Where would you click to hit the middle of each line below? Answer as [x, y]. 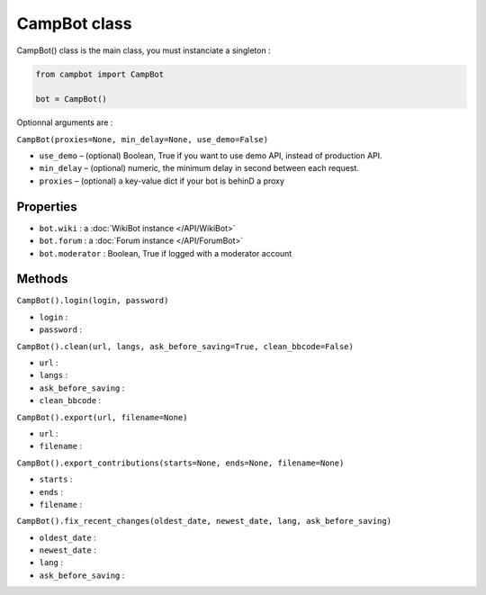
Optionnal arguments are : [65, 122]
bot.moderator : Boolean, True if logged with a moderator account [166, 253]
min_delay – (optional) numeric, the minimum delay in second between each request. [199, 168]
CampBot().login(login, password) [93, 301]
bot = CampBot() [72, 99]
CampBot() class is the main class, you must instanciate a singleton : [144, 50]
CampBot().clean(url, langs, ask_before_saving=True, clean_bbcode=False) [185, 346]
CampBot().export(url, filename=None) [102, 417]
